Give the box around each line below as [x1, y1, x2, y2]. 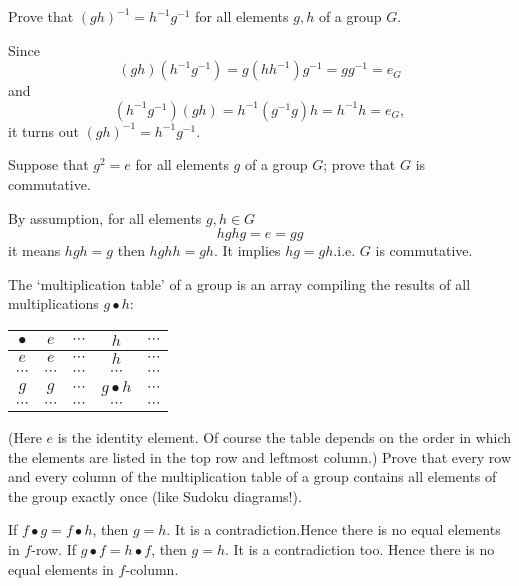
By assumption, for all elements [8, 207, 202, 228]
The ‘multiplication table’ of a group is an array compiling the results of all [8, 273, 471, 294]
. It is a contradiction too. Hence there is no [225, 538, 495, 559]
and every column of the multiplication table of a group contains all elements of [8, 466, 497, 487]
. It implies [213, 240, 281, 261]
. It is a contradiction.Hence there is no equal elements [166, 519, 501, 540]
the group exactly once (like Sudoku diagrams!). [8, 485, 302, 506]
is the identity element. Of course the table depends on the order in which [57, 426, 512, 447]
